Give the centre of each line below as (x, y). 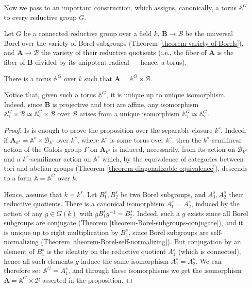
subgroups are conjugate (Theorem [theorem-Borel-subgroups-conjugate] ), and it (124, 223)
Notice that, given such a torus (50, 95)
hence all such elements (39, 261)
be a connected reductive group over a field (88, 33)
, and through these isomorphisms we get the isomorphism (155, 270)
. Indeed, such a (156, 213)
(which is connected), (210, 251)
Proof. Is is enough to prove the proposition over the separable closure (108, 130)
